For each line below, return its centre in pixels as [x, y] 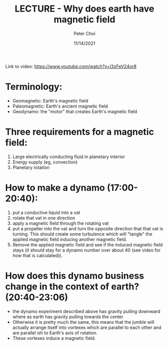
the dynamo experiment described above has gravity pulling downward [86, 311]
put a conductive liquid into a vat [46, 212]
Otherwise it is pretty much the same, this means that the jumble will [83, 322]
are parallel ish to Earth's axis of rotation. [55, 333]
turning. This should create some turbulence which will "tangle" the [82, 234]
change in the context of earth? [72, 286]
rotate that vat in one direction [44, 218]
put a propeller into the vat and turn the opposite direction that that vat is [88, 228]
